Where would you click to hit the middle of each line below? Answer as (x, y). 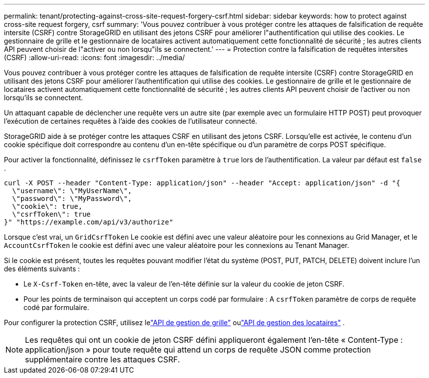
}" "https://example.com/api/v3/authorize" (89, 222)
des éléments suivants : (42, 269)
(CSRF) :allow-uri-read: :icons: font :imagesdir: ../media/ (95, 57)
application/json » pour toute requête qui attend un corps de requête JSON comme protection (198, 350)
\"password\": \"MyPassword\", (72, 199)
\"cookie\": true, (47, 206)
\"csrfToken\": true (51, 214)
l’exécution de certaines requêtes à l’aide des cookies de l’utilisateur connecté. (131, 121)
